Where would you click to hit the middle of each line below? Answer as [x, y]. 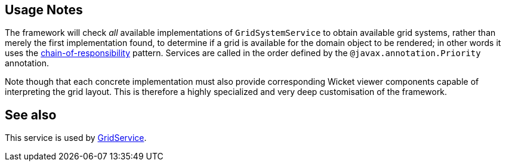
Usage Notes [44, 10]
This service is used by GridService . [76, 138]
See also [31, 115]
